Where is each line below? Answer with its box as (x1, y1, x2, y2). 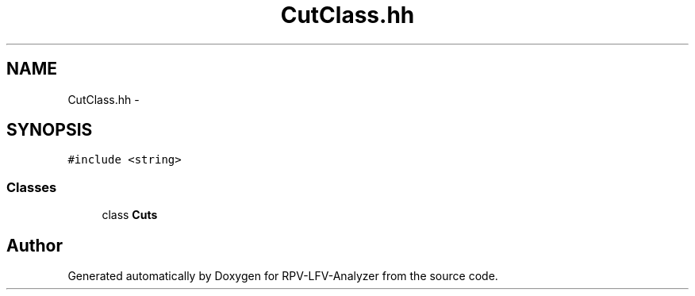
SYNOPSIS (6, 120, 93, 140)
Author (6, 235, 63, 256)
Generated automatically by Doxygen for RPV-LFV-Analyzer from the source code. (67, 269, 498, 283)
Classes (6, 179, 57, 195)
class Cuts (102, 208, 158, 222)
